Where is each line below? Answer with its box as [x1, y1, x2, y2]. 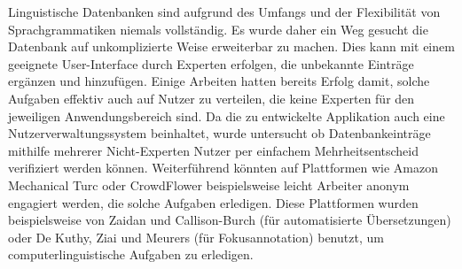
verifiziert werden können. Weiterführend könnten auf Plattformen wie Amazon [8, 158, 439, 177]
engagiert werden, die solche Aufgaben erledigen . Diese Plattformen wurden [8, 193, 419, 211]
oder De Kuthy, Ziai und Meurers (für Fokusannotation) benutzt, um [8, 227, 384, 246]
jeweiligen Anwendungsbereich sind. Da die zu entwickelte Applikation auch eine [8, 106, 445, 125]
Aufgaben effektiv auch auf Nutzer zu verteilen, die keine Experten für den [8, 88, 415, 107]
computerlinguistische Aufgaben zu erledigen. [8, 245, 254, 264]
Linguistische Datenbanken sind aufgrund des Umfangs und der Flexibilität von [8, 3, 441, 20]
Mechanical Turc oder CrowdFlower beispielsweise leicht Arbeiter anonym [8, 175, 410, 194]
